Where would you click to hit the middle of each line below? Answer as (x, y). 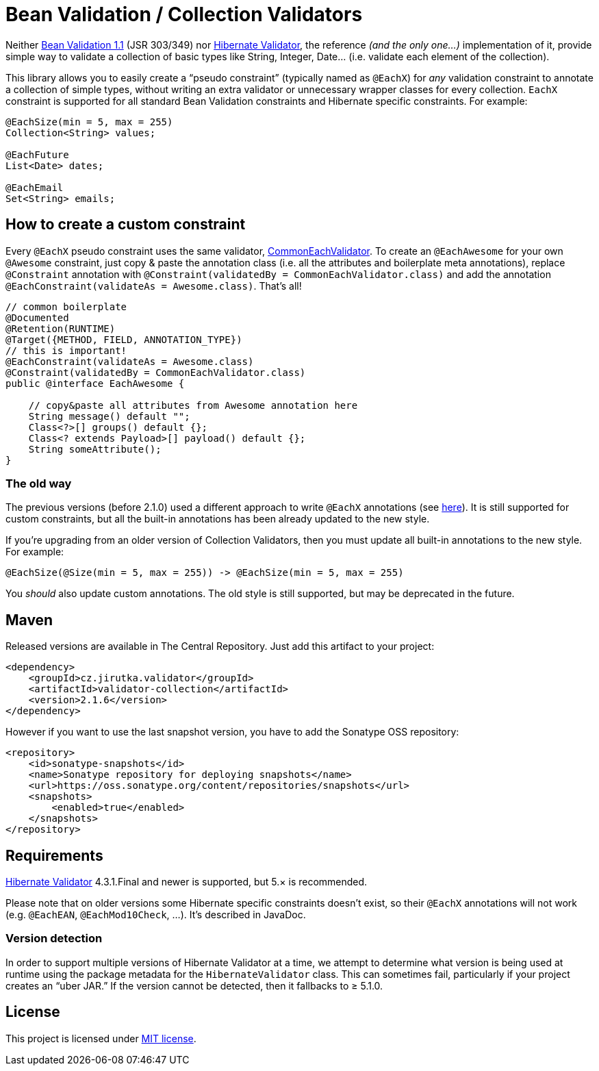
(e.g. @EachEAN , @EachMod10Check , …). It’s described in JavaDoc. (156, 915)
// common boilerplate (66, 306)
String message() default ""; (109, 416)
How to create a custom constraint (126, 225)
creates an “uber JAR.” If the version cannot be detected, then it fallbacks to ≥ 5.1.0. (194, 985)
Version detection (54, 938)
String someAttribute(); (95, 449)
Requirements (54, 855)
